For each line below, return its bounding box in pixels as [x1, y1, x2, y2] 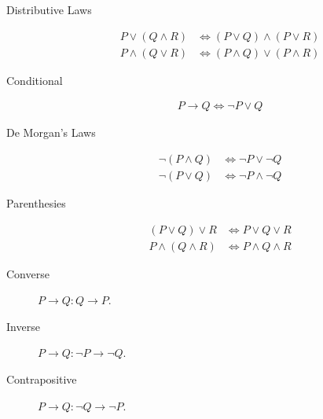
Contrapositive [6, 370, 77, 387]
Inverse [6, 318, 40, 334]
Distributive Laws [6, 2, 92, 17]
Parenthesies [6, 194, 66, 211]
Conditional [6, 72, 63, 88]
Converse [6, 265, 50, 281]
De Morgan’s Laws [6, 124, 96, 141]
